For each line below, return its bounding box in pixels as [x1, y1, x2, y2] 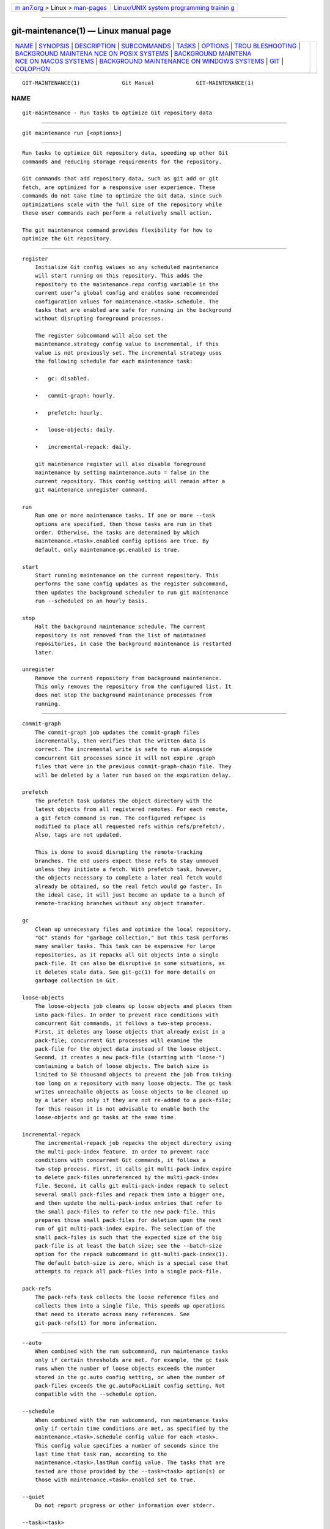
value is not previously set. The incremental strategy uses [34, 349, 222, 356]
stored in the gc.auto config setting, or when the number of [34, 1374, 226, 1380]
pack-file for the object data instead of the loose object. [34, 1046, 222, 1053]
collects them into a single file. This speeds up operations [34, 1302, 226, 1309]
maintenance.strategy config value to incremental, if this [34, 341, 219, 348]
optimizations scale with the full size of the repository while [22, 201, 222, 208]
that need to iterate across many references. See [34, 1311, 190, 1318]
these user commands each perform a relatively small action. [22, 209, 213, 217]
